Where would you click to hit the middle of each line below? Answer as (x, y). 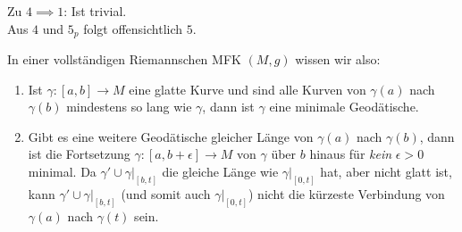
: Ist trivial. (95, 11)
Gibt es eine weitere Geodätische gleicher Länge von (171, 136)
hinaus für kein (351, 154)
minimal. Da (62, 172)
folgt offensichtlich (133, 28)
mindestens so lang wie (129, 107)
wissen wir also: (338, 59)
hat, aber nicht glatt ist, (386, 172)
